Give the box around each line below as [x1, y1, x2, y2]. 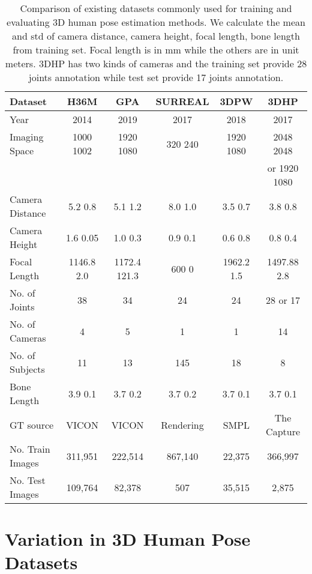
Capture [266, 424, 301, 438]
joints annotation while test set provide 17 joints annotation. [28, 70, 284, 84]
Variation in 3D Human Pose [5, 527, 251, 551]
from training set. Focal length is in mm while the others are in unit [13, 43, 299, 56]
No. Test [10, 473, 46, 487]
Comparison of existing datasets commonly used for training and [20, 1, 292, 15]
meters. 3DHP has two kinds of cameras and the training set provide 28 [5, 56, 307, 70]
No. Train [10, 442, 50, 456]
